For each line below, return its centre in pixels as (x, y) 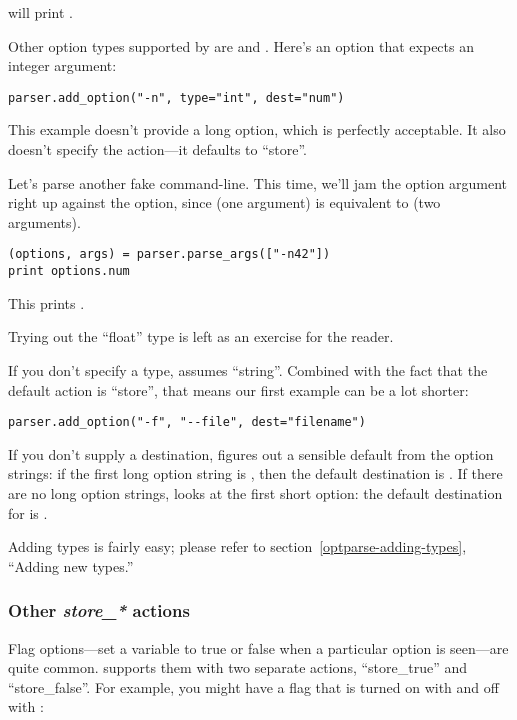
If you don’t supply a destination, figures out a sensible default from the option (251, 453)
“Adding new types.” (71, 565)
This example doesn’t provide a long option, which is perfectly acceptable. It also (257, 129)
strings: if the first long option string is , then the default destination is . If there (255, 473)
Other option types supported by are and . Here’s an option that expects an (241, 45)
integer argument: (62, 65)
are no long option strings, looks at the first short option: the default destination (255, 492)
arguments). (44, 221)
